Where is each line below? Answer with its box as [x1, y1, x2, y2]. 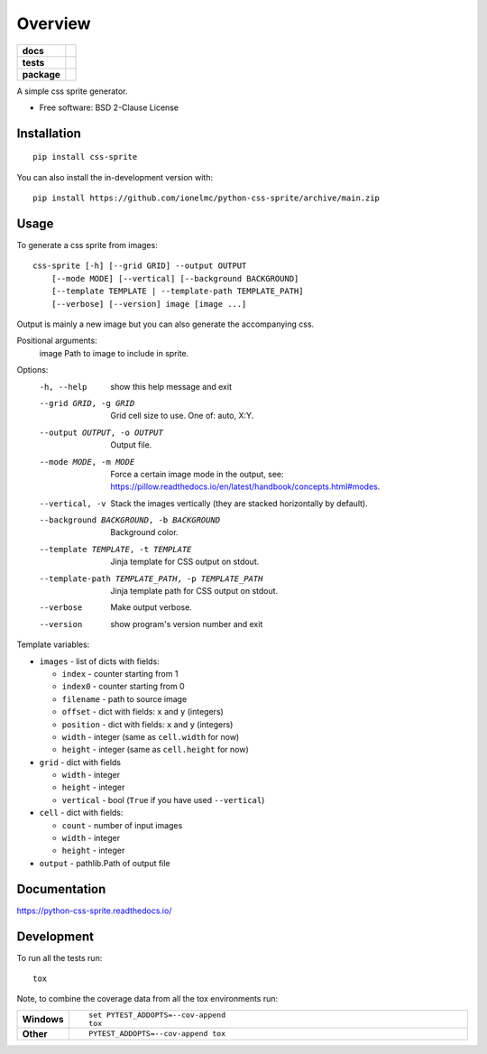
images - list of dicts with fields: [39, 655, 160, 667]
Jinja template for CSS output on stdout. [110, 556, 260, 568]
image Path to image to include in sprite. [39, 347, 189, 358]
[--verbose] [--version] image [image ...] [51, 299, 247, 309]
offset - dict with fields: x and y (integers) [61, 707, 225, 717]
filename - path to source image [61, 693, 188, 704]
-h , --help [39, 382, 87, 392]
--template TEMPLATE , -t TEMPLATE [39, 544, 192, 554]
